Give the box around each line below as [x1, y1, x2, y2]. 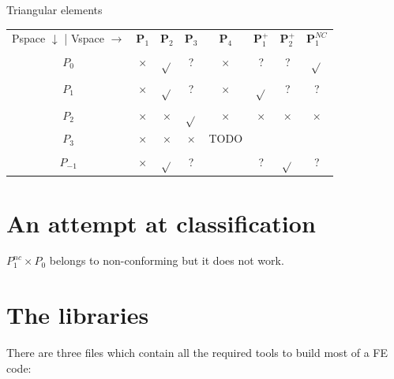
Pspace [12, 30, 46, 46]
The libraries [6, 299, 149, 331]
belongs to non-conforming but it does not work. [49, 252, 284, 269]
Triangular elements [6, 2, 103, 17]
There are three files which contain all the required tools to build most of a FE [6, 344, 388, 361]
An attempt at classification [6, 206, 316, 239]
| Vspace [64, 30, 104, 46]
